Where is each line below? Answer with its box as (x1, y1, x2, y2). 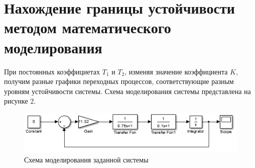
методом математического (4, 17, 171, 38)
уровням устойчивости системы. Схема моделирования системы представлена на (4, 86, 251, 96)
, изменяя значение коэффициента (124, 66, 228, 76)
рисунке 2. (4, 96, 36, 106)
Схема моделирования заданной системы (24, 154, 149, 164)
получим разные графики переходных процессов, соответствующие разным (4, 76, 234, 87)
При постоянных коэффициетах (4, 66, 100, 76)
